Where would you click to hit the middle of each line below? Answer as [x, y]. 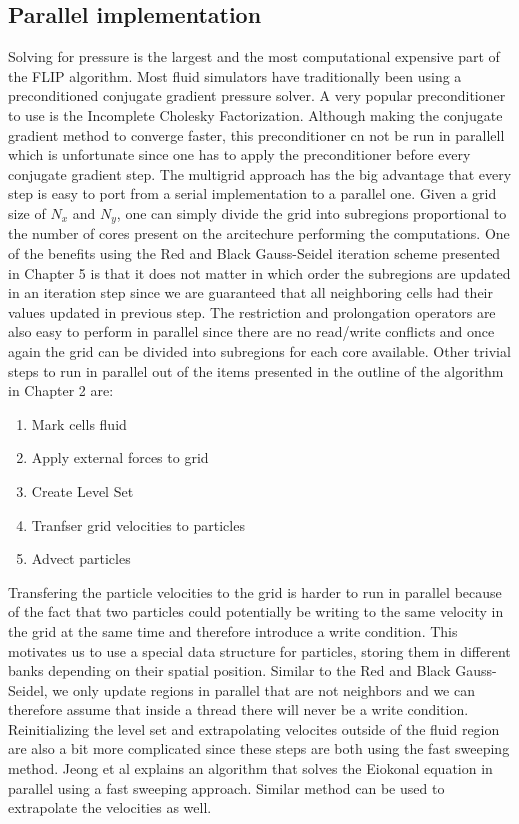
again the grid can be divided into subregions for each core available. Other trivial [259, 350]
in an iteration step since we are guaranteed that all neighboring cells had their [250, 292]
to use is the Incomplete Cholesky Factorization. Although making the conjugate [255, 114]
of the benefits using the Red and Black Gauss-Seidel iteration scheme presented [254, 253]
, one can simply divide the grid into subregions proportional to [311, 212]
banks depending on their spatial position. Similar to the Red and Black [229, 670]
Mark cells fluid [79, 423]
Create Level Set [82, 490]
